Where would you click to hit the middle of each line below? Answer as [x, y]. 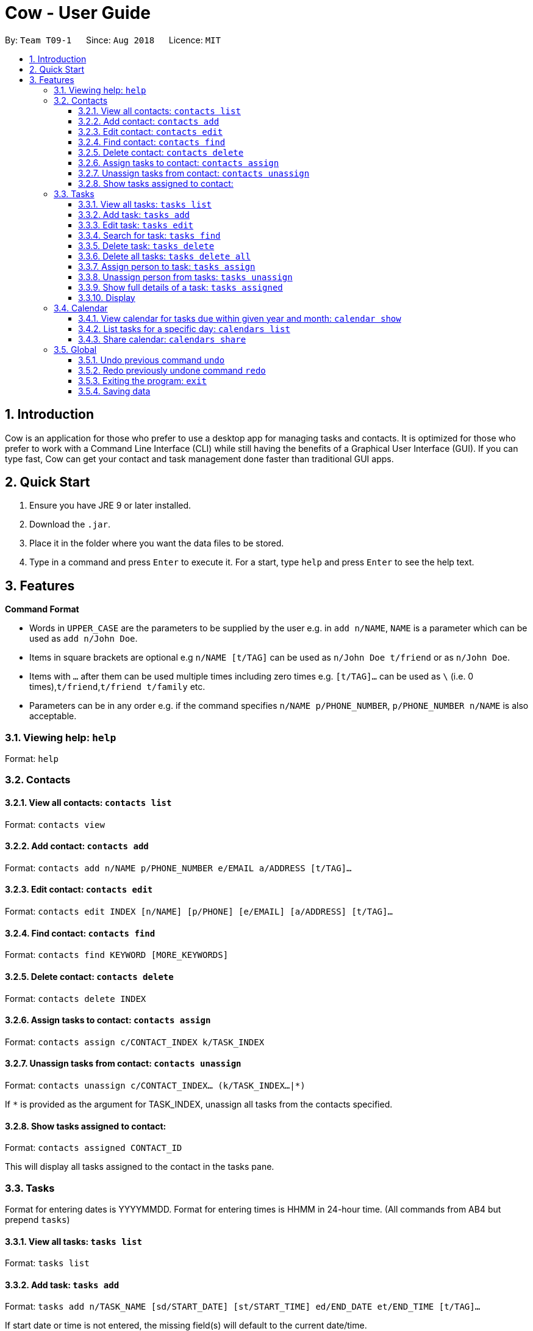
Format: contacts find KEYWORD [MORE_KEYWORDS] [117, 955]
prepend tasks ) [38, 1219]
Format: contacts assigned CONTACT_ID [94, 1148]
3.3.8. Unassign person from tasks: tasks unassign [185, 277]
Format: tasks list [47, 1263]
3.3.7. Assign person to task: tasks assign [167, 266]
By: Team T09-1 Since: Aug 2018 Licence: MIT [113, 40]
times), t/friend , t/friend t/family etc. [117, 687]
